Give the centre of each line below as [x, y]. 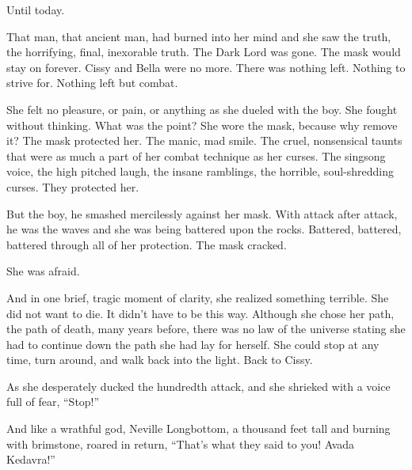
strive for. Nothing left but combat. [92, 83]
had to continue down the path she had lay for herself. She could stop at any [193, 344]
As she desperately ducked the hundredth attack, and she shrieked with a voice [198, 386]
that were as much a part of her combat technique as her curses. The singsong [196, 155]
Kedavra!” [31, 459]
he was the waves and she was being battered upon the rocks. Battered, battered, [204, 229]
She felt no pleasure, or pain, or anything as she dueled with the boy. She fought [202, 109]
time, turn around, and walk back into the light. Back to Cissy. [160, 360]
